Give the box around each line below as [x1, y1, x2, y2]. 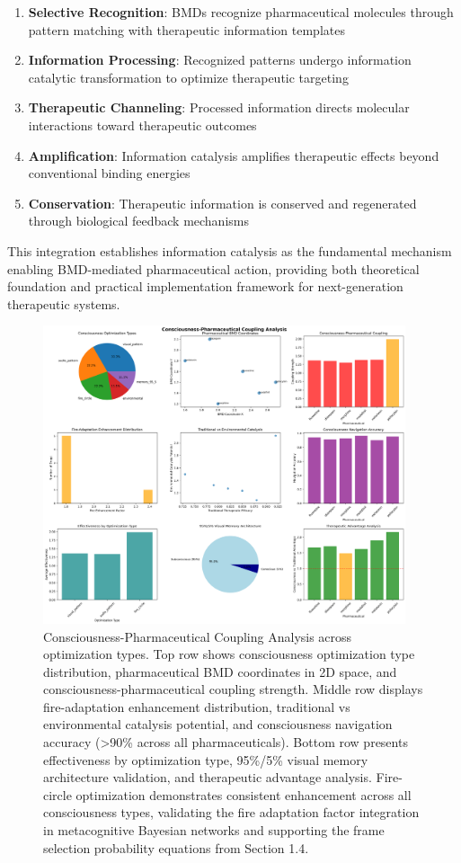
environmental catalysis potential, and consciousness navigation [43, 715, 393, 734]
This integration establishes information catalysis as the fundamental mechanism [7, 241, 452, 260]
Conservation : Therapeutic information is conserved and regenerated [28, 193, 417, 212]
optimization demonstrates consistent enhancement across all [75, 785, 412, 804]
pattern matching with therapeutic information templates [28, 20, 345, 39]
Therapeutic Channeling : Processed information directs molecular [28, 98, 410, 117]
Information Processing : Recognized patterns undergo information [28, 50, 412, 69]
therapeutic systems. [7, 294, 120, 313]
